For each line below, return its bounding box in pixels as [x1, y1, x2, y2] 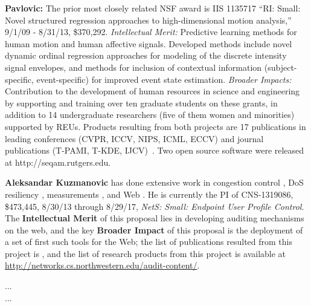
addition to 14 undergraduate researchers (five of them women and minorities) [5, 108, 295, 121]
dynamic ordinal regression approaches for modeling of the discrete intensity [5, 49, 287, 62]
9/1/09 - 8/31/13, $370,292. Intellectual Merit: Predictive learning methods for [5, 25, 297, 38]
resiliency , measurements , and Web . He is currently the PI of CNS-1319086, [5, 187, 293, 200]
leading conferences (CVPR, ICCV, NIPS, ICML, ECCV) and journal [5, 132, 264, 145]
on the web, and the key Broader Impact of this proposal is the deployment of [5, 223, 303, 236]
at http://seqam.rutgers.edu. [5, 155, 111, 168]
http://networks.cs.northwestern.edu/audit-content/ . [5, 259, 200, 272]
